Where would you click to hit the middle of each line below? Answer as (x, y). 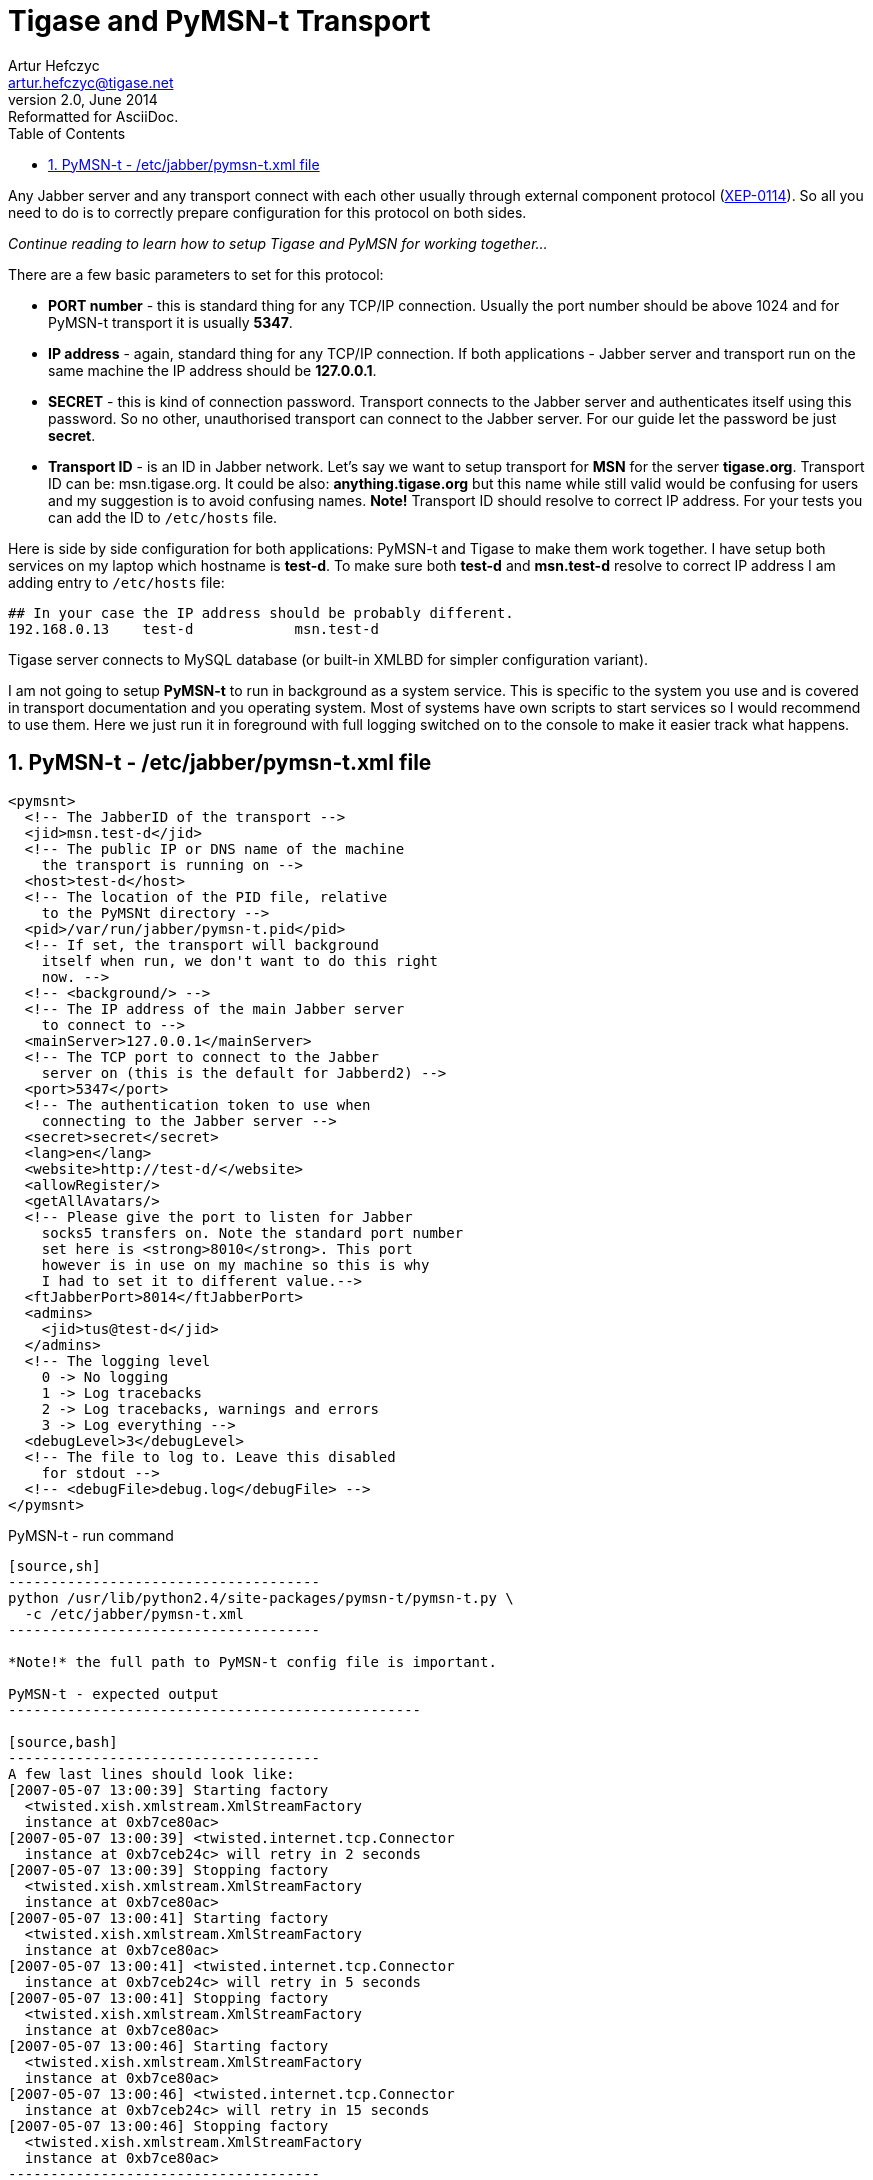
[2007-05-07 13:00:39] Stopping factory (168, 1869)
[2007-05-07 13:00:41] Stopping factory (168, 1997)
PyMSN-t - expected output (113, 1693)
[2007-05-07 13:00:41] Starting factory (168, 1917)
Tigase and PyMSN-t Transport (219, 21)
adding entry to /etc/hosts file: (116, 582)
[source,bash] (63, 1741)
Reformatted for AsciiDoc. (93, 116)
